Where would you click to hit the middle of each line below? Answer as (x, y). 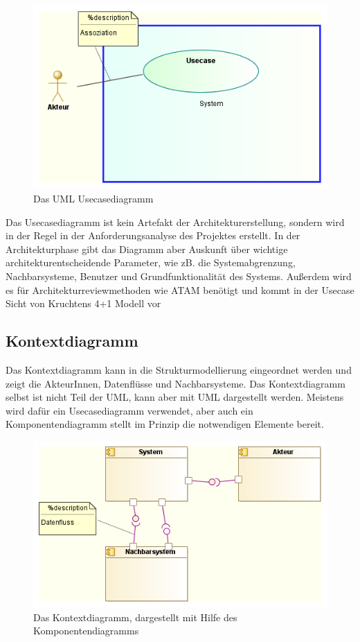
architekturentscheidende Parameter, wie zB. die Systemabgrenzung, (151, 262)
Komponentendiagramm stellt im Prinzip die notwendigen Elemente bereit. (165, 424)
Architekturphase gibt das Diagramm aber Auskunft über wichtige (147, 249)
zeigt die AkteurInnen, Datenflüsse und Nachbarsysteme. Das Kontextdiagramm (175, 383)
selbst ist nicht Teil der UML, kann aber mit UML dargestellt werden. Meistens (175, 397)
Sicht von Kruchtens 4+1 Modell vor (83, 303)
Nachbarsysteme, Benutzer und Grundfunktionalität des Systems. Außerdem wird (179, 276)
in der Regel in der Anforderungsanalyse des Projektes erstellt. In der (153, 235)
